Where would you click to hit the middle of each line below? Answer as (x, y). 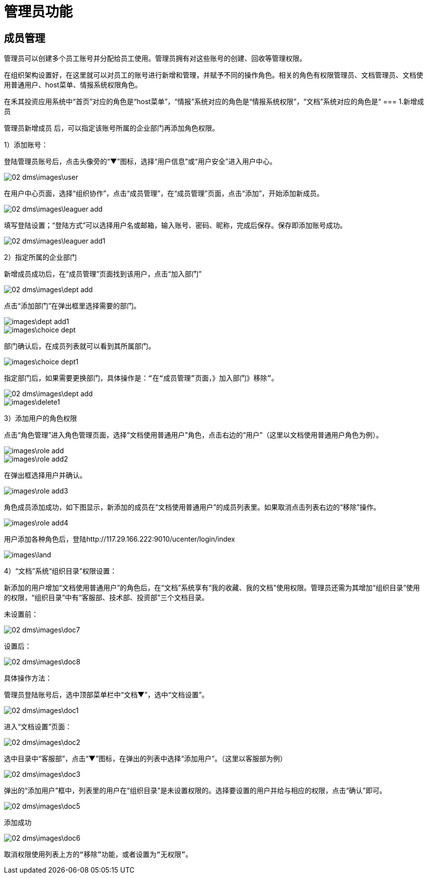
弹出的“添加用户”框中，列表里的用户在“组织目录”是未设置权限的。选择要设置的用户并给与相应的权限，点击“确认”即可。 (195, 791)
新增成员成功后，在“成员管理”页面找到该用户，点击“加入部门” (103, 274)
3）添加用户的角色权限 (40, 418)
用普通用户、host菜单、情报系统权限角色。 (73, 85)
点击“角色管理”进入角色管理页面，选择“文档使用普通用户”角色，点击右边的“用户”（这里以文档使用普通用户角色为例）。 (193, 435)
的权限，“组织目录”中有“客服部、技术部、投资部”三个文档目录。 (106, 598)
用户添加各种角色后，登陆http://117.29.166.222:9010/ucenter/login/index (120, 539)
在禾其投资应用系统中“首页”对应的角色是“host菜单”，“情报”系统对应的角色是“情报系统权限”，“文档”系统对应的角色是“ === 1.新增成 (214, 102)
